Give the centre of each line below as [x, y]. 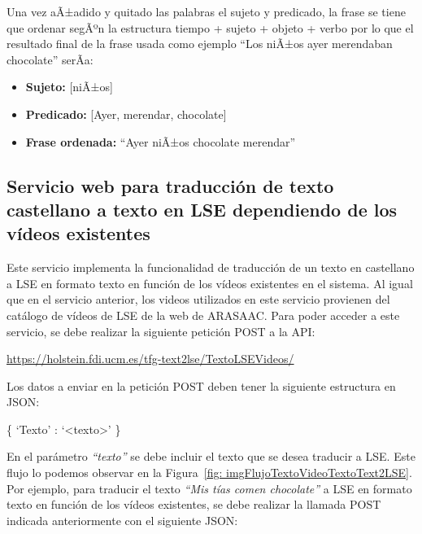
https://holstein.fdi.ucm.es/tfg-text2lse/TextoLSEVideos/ [150, 359]
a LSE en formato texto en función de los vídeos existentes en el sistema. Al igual [210, 283]
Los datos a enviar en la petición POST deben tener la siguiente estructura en [201, 385]
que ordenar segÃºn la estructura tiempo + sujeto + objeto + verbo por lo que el [210, 27]
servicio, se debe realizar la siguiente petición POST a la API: [161, 331]
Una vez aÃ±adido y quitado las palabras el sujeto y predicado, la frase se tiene [206, 11]
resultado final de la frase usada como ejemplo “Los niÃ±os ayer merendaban [200, 44]
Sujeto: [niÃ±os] [69, 87]
